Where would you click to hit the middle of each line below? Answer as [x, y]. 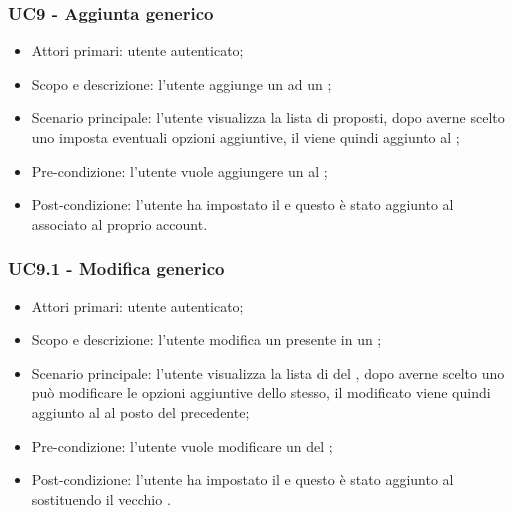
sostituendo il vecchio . [101, 498]
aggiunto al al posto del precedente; [140, 411]
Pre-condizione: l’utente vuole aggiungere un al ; [179, 170]
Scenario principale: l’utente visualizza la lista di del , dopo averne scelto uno [268, 372]
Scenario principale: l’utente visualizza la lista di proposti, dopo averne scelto [268, 117]
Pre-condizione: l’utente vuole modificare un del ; [182, 445]
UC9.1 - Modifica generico [116, 268]
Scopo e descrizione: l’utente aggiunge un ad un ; [181, 83]
